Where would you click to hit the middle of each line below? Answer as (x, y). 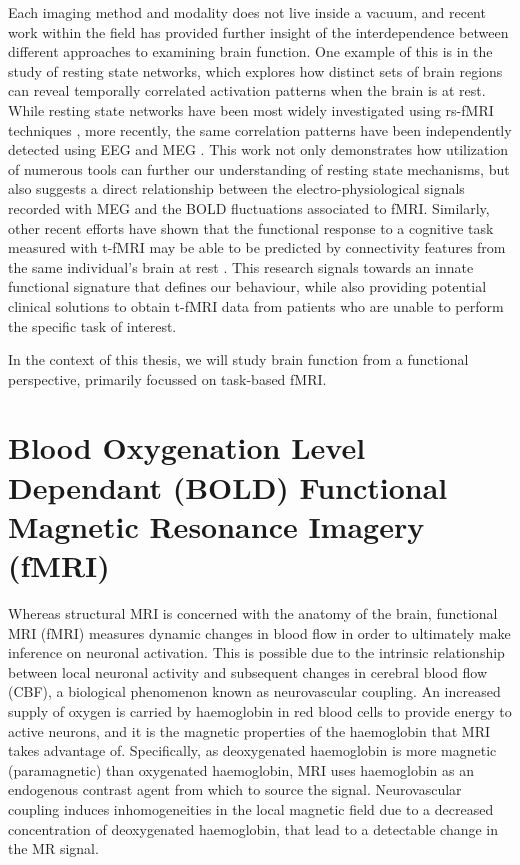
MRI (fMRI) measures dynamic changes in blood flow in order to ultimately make (259, 632)
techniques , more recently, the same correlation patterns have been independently (260, 129)
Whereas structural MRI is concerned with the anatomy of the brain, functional (253, 612)
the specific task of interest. (92, 325)
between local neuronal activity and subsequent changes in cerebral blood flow (248, 671)
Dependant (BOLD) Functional (228, 486)
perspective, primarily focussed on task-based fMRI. (167, 378)
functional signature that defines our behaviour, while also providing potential (247, 286)
